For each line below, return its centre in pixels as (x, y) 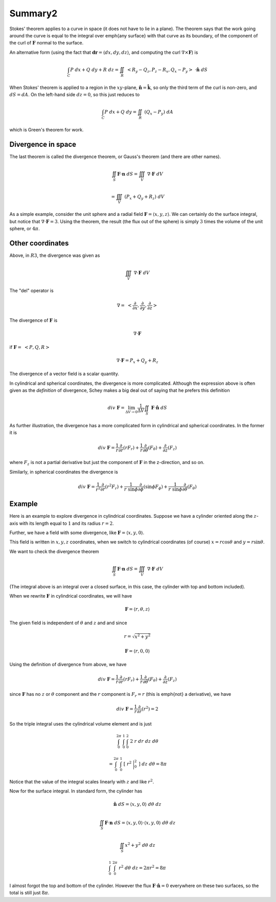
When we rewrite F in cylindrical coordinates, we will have (71, 596)
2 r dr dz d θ (144, 741)
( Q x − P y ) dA (159, 113)
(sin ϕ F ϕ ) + (156, 487)
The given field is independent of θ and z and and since (68, 623)
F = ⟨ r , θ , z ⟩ (137, 609)
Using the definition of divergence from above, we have (68, 665)
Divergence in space (43, 144)
